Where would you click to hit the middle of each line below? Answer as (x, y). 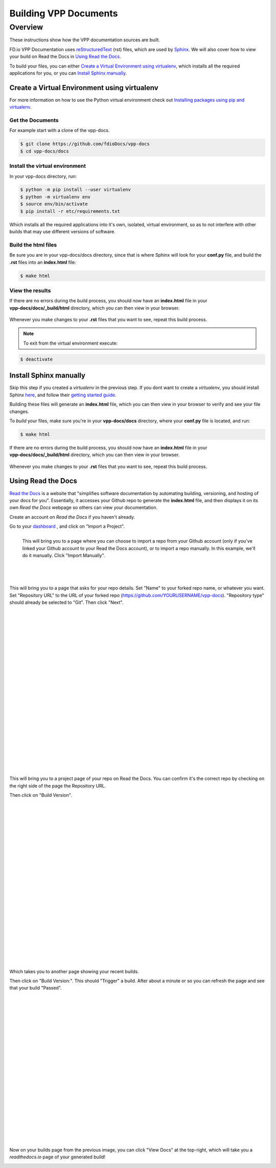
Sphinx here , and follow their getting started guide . (63, 395)
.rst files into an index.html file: (43, 262)
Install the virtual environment (48, 166)
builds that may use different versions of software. (62, 232)
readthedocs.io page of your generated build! (57, 1157)
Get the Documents (34, 120)
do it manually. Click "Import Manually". (64, 555)
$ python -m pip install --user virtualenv (76, 190)
